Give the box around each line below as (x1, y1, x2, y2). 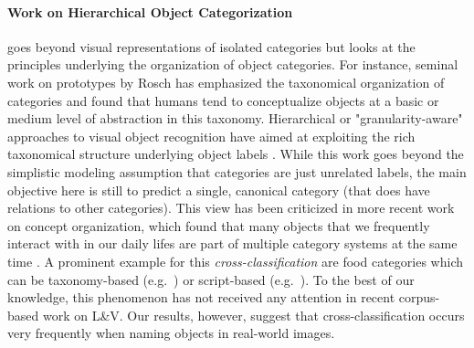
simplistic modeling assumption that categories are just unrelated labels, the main (7, 162, 467, 181)
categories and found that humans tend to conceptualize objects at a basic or (7, 90, 439, 110)
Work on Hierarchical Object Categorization (7, 2, 293, 21)
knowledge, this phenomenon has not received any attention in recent (7, 288, 395, 307)
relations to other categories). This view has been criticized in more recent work (7, 198, 455, 217)
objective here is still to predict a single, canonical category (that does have (7, 180, 430, 199)
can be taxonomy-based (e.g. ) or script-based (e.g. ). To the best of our (7, 269, 415, 289)
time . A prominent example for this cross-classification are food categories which (7, 251, 463, 270)
